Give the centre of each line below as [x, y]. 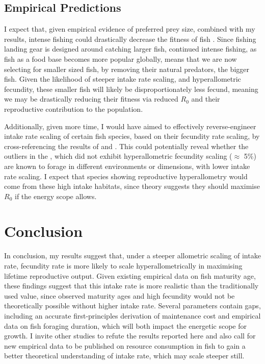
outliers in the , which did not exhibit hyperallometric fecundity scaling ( [118, 156]
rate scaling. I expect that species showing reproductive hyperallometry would [126, 176]
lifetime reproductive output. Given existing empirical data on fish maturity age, [130, 275]
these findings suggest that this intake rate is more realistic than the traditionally [131, 286]
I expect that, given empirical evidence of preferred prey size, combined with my [130, 29]
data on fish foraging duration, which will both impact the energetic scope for [125, 325]
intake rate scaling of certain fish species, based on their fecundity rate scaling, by [132, 136]
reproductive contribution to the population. [74, 108]
